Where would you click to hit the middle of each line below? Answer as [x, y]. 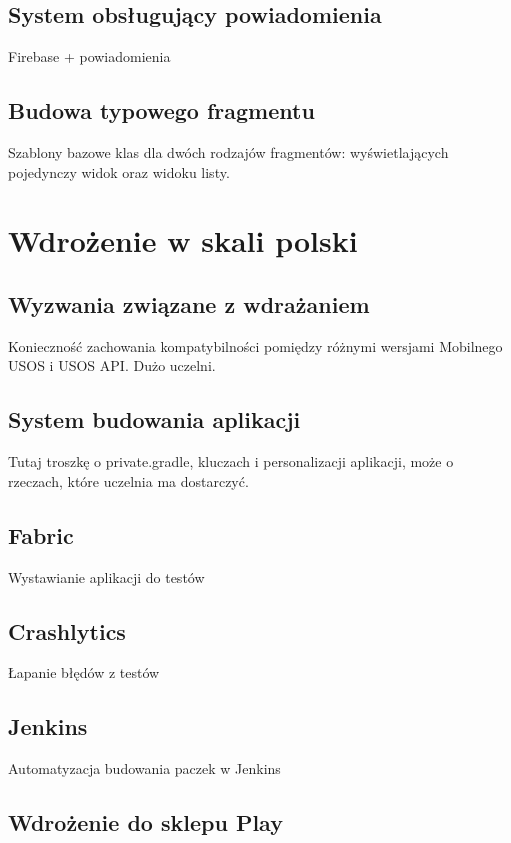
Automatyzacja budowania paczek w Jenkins [144, 768]
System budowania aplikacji [154, 419]
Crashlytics [67, 630]
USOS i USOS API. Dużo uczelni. [112, 365]
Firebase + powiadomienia [89, 56]
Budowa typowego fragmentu [161, 110]
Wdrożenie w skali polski [183, 240]
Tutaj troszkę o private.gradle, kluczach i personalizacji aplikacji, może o [231, 461]
